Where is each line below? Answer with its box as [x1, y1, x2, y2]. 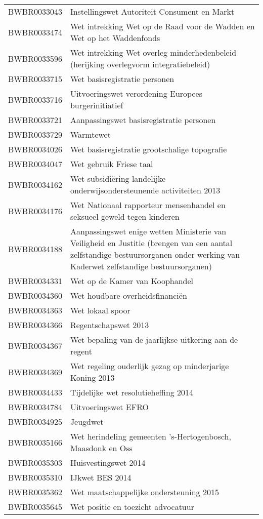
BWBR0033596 [8, 52, 62, 64]
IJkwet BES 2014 [70, 471, 131, 483]
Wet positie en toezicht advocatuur [70, 501, 194, 512]
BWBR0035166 [8, 436, 62, 448]
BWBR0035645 [8, 501, 62, 512]
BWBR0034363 [8, 304, 62, 316]
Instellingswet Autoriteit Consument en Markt [70, 6, 235, 17]
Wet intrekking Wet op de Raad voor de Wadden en [70, 20, 255, 32]
